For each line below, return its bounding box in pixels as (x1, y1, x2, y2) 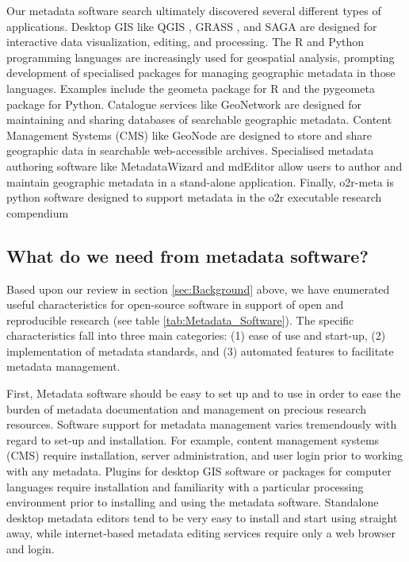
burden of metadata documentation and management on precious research (6, 400, 367, 417)
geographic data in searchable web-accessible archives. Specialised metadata (6, 142, 374, 159)
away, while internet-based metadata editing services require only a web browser (6, 525, 396, 541)
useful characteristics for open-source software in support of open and (6, 296, 344, 313)
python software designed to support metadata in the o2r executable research (6, 189, 382, 206)
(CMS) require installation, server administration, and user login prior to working (6, 447, 403, 464)
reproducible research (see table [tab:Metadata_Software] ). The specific (6, 311, 354, 328)
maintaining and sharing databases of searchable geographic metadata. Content (6, 111, 392, 128)
